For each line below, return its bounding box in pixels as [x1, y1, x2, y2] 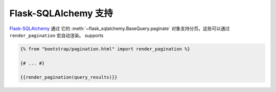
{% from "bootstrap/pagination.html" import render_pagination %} [20, 46, 190, 52]
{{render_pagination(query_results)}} [20, 74, 118, 80]
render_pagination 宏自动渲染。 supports [9, 32, 104, 38]
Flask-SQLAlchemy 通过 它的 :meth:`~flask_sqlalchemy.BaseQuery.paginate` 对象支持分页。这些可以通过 [9, 25, 230, 32]
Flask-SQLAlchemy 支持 [9, 8, 113, 19]
